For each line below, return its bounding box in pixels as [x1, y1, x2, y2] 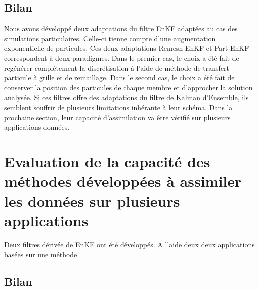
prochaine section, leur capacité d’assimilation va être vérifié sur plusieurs [4, 112, 231, 122]
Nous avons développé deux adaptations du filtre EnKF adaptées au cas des [4, 23, 238, 34]
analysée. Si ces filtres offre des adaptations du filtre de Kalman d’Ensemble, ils [4, 92, 249, 103]
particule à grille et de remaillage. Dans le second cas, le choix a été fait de [4, 72, 235, 83]
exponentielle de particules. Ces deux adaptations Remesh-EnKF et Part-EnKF [4, 43, 249, 53]
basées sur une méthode [4, 249, 77, 260]
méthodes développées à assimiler [4, 171, 242, 191]
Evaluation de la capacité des [4, 151, 210, 171]
